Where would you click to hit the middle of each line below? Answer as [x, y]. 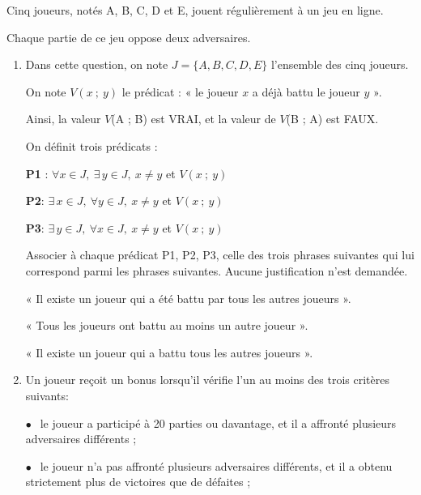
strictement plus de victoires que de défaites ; [138, 482]
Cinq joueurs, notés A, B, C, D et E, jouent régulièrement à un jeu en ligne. [195, 10]
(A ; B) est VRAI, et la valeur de [193, 119]
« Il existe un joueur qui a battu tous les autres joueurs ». [169, 352]
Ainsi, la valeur [63, 119]
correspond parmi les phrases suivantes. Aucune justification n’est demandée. [217, 270]
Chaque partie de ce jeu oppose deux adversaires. [129, 37]
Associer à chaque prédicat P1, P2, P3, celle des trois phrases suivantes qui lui [220, 255]
